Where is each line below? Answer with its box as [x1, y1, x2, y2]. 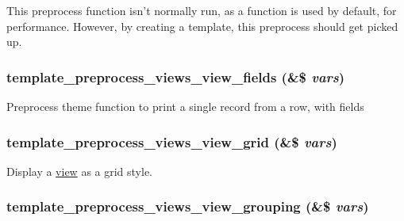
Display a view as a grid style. [6, 162, 153, 179]
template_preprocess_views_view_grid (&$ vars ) [6, 131, 337, 151]
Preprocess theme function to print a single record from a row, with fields [6, 98, 364, 114]
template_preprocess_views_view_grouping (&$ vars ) [6, 196, 369, 216]
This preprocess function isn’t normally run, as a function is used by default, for [6, 2, 397, 18]
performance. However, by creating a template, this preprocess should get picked [6, 17, 398, 34]
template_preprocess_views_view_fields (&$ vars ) [6, 67, 345, 86]
